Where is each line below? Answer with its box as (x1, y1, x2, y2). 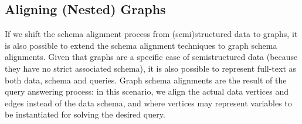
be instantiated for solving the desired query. (5, 108, 165, 120)
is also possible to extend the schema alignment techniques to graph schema (5, 39, 277, 51)
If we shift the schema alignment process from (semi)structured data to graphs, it (5, 28, 298, 40)
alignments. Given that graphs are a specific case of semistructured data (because (5, 51, 298, 63)
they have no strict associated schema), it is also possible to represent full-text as (5, 62, 297, 74)
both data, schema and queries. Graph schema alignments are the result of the (5, 73, 287, 86)
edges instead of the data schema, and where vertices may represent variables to (5, 96, 292, 109)
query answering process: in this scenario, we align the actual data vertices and (5, 85, 289, 98)
